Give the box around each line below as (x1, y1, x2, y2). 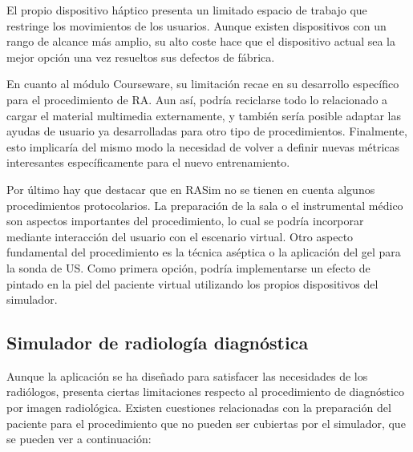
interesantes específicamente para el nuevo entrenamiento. (6, 154, 290, 171)
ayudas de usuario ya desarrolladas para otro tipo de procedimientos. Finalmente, (6, 123, 407, 139)
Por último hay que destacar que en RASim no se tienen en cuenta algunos (6, 180, 375, 197)
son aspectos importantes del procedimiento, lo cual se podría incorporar (6, 212, 364, 229)
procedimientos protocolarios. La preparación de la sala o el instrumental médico (6, 196, 403, 213)
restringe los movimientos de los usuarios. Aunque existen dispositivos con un (6, 17, 387, 34)
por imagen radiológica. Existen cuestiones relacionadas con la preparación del (6, 399, 391, 416)
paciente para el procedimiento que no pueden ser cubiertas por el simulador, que (6, 414, 406, 431)
